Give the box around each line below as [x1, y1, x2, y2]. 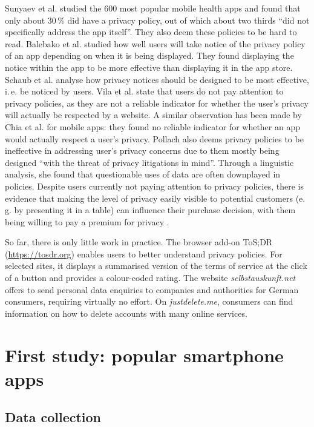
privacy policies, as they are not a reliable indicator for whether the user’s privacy [5, 96, 309, 109]
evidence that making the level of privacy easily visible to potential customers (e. [5, 191, 306, 204]
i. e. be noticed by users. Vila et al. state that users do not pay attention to [5, 85, 284, 98]
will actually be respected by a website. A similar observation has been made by [5, 108, 302, 121]
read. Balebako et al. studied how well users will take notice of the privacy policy [5, 37, 306, 50]
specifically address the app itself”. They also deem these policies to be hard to [5, 25, 297, 38]
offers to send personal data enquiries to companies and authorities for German [5, 283, 299, 296]
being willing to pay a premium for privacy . [5, 215, 169, 228]
